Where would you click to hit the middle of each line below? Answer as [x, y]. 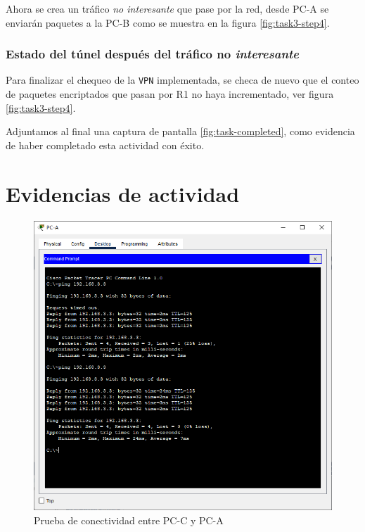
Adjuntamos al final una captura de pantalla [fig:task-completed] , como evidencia [180, 131]
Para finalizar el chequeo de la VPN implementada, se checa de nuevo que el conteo [182, 80]
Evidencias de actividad [123, 193]
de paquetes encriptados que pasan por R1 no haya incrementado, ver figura [170, 94]
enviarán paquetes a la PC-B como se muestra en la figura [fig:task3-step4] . [168, 22]
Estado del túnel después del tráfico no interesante [153, 54]
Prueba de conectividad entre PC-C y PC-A [129, 520]
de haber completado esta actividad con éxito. [105, 145]
